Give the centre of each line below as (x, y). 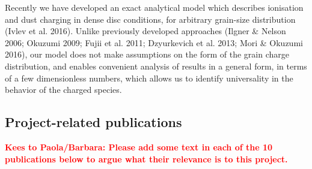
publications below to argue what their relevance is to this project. (146, 159)
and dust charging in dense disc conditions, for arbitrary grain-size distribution (150, 19)
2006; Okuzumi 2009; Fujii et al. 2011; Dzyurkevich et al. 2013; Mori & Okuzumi (154, 42)
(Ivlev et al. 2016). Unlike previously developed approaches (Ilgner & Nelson (145, 31)
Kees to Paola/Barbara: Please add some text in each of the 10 (139, 147)
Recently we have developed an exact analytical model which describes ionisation (154, 7)
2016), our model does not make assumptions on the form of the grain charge (147, 54)
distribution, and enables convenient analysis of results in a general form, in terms (156, 66)
